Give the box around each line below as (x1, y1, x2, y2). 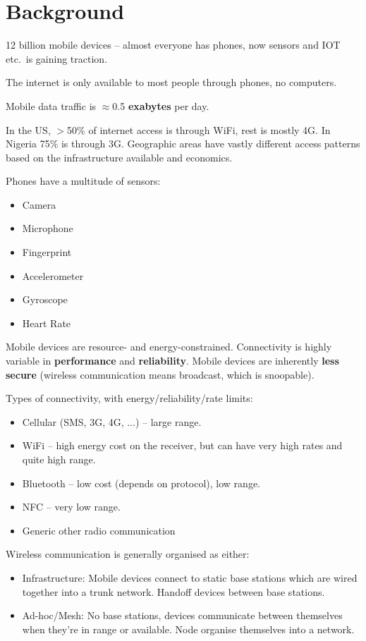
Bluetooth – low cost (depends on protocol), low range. (22, 475, 260, 490)
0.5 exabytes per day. (112, 98, 209, 113)
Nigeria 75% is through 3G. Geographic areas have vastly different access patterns (6, 136, 360, 151)
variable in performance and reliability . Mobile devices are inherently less (6, 353, 339, 368)
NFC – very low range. (22, 499, 121, 514)
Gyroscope (22, 292, 68, 307)
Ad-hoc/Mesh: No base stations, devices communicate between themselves (22, 608, 343, 623)
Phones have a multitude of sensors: (6, 173, 161, 188)
